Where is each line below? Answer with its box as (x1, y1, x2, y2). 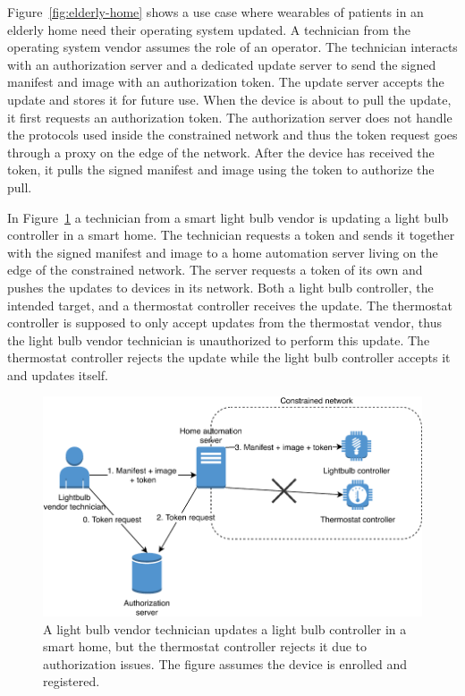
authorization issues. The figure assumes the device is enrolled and (43, 654, 408, 673)
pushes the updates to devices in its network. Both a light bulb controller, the (7, 277, 434, 296)
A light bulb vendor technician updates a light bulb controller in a (43, 619, 407, 638)
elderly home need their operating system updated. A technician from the (7, 20, 411, 38)
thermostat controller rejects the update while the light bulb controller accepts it (7, 348, 451, 367)
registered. (43, 672, 100, 691)
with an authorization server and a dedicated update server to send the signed (7, 55, 436, 73)
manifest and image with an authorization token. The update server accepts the (7, 72, 444, 91)
